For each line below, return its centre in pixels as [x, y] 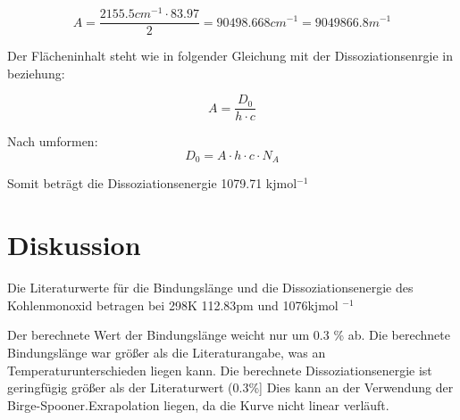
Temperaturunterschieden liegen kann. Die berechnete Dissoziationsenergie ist [220, 370]
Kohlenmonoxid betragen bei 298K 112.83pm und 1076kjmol [173, 305]
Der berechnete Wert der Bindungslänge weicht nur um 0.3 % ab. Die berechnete [229, 335]
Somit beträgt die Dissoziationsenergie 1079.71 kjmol [152, 183]
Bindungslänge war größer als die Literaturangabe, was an [167, 352]
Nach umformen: [53, 141]
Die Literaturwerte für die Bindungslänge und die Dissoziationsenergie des [210, 288]
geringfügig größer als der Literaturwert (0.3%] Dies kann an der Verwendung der [230, 387]
